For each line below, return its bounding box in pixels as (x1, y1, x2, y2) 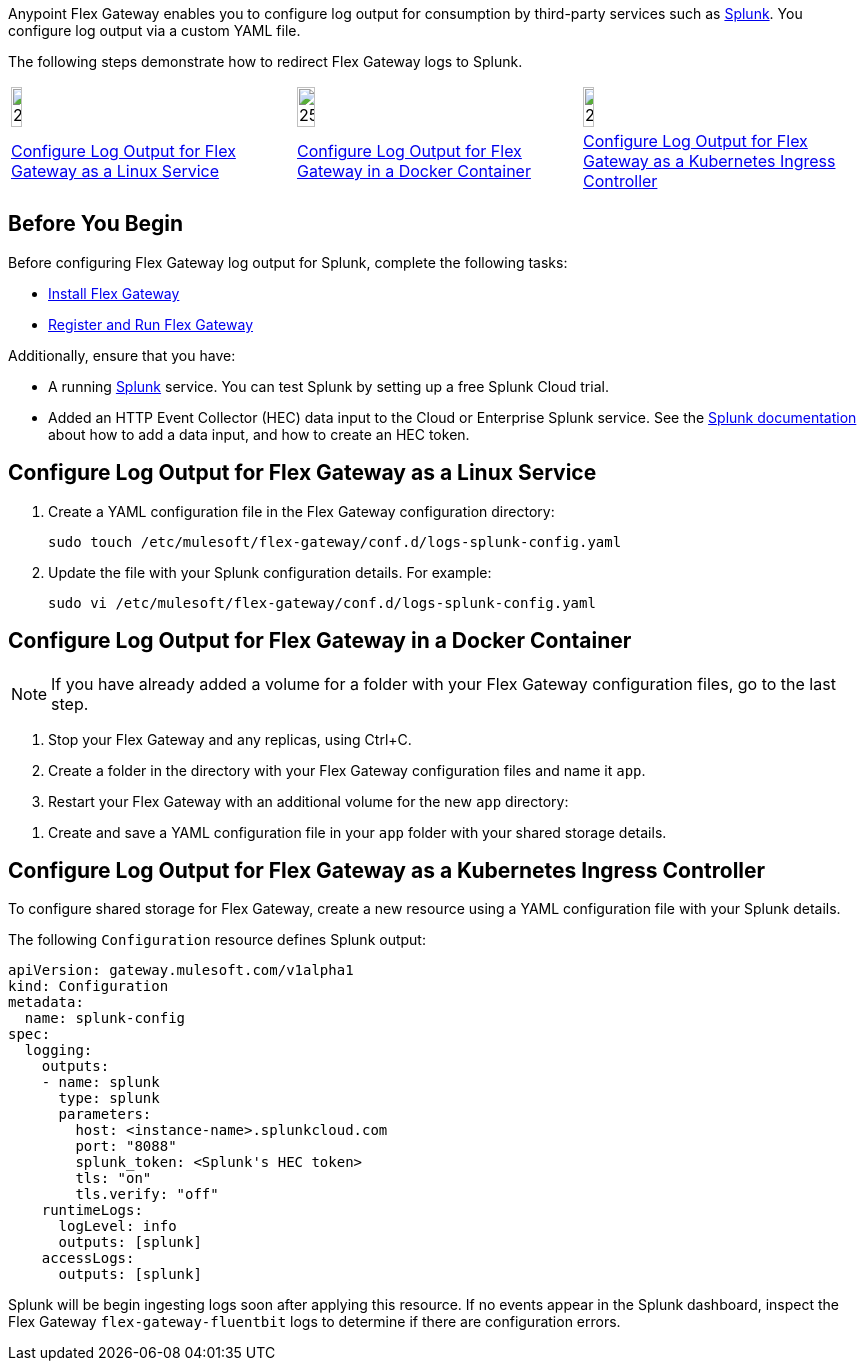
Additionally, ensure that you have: (8, 346, 236, 364)
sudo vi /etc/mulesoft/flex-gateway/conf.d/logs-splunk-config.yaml (48, 594, 596, 611)
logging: (24, 1042, 93, 1059)
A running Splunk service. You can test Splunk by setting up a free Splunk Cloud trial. (48, 377, 609, 395)
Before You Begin (8, 211, 184, 237)
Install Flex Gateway (48, 284, 180, 302)
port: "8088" (75, 1138, 177, 1155)
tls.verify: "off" (75, 1186, 219, 1203)
